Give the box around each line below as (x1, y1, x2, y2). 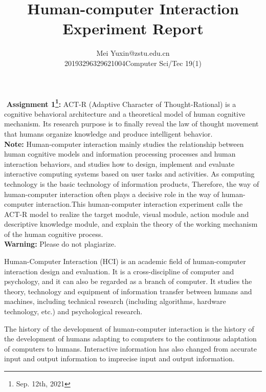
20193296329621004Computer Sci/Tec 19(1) (64, 57, 202, 68)
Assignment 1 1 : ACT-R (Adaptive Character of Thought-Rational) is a (6, 97, 236, 109)
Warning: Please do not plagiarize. (4, 238, 116, 249)
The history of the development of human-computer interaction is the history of (4, 323, 254, 334)
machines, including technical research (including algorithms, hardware (4, 296, 226, 307)
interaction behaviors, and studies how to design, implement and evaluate (4, 158, 235, 169)
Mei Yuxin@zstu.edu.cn (96, 48, 170, 58)
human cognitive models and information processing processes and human (4, 148, 236, 159)
